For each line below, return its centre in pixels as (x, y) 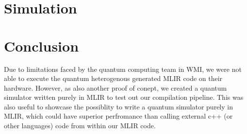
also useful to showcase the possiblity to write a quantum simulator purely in (118, 106)
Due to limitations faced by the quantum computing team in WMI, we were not (123, 69)
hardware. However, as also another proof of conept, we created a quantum (115, 87)
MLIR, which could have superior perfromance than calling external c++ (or (118, 116)
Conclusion (41, 46)
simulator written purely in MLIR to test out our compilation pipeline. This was (124, 97)
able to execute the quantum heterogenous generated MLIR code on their (113, 78)
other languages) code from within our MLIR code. (80, 126)
